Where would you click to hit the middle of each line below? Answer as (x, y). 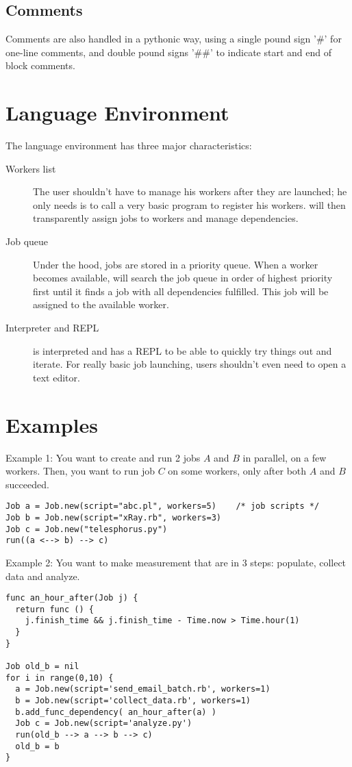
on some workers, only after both (237, 471)
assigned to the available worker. (101, 304)
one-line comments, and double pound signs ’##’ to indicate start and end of (168, 52)
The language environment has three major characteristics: (129, 146)
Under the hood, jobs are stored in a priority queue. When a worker (176, 264)
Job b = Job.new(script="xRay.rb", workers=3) (113, 517)
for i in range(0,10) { (60, 678)
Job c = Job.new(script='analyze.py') (104, 724)
